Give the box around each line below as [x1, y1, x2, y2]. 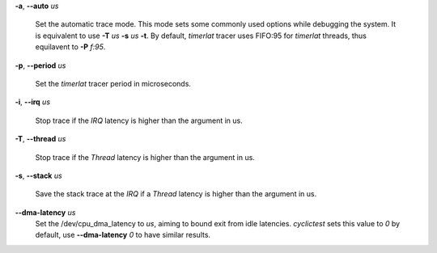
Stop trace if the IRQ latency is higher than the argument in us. [35, 116, 243, 125]
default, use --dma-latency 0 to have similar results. [35, 230, 210, 240]
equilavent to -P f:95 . [35, 42, 106, 52]
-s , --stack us [15, 171, 62, 180]
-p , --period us [15, 61, 66, 70]
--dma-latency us [15, 207, 76, 217]
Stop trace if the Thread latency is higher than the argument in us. [35, 152, 255, 162]
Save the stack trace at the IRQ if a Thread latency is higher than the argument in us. [35, 189, 317, 199]
